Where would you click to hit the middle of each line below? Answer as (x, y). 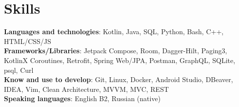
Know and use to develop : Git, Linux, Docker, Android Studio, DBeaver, (119, 79)
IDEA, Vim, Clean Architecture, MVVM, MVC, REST (87, 89)
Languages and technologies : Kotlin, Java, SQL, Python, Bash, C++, (114, 32)
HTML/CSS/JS (28, 41)
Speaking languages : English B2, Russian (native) (82, 98)
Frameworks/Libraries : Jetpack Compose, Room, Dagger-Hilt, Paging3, (116, 51)
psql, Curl (19, 70)
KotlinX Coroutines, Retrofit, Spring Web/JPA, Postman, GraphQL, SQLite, (120, 60)
